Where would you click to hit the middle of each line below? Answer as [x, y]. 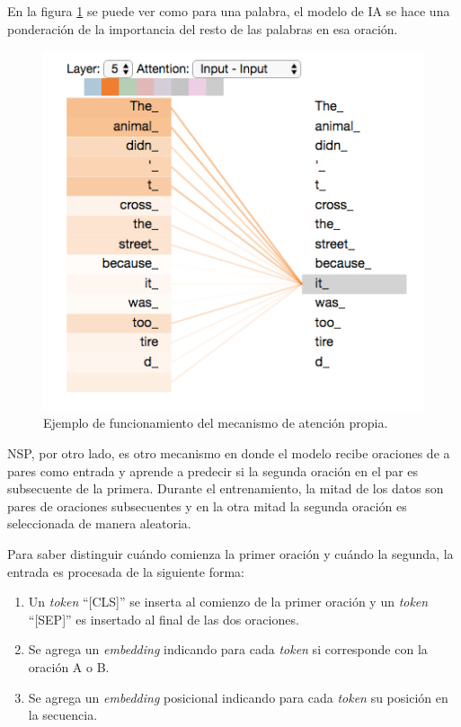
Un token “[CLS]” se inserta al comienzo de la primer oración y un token [228, 602]
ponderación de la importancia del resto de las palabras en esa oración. [203, 28]
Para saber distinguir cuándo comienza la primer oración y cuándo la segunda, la [230, 554]
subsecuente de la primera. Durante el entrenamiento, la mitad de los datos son [226, 488]
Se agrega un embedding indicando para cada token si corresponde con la [228, 649]
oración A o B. [69, 667]
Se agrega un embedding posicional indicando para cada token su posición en [238, 697]
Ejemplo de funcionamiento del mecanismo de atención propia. [216, 423]
